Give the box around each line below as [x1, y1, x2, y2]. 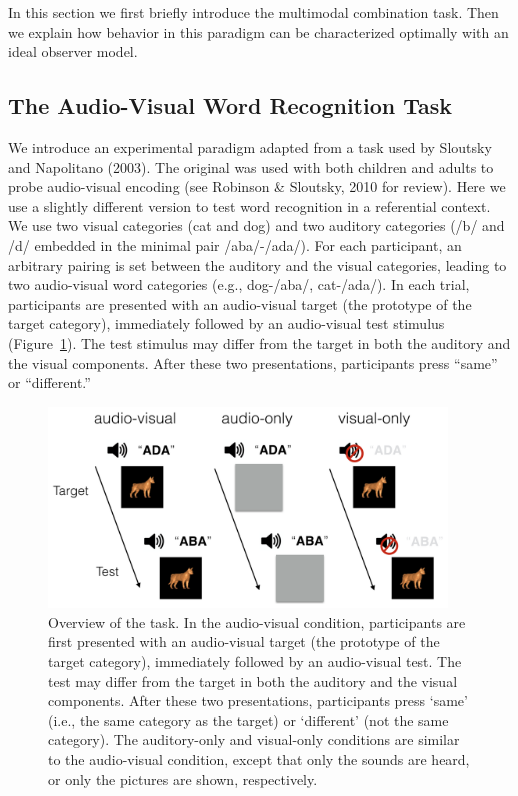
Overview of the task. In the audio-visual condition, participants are [48, 611, 466, 632]
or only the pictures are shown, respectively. [48, 768, 318, 789]
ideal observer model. [8, 41, 138, 62]
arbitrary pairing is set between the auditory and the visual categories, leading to [8, 254, 507, 275]
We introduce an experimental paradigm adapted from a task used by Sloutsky [8, 136, 492, 157]
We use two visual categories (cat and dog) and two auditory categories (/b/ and [8, 215, 505, 236]
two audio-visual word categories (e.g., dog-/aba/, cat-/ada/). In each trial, [8, 274, 470, 295]
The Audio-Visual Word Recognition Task [8, 90, 453, 121]
